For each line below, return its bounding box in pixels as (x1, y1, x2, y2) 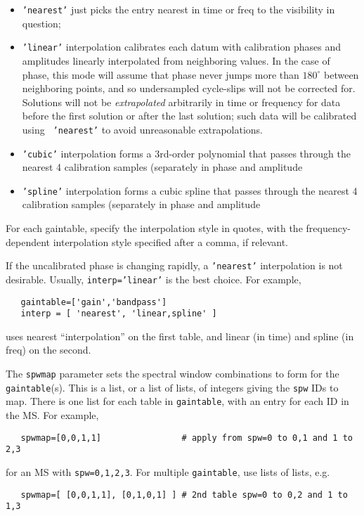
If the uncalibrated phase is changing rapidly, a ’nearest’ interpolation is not (6, 258, 343, 273)
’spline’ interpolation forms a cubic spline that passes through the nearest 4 (22, 183, 358, 198)
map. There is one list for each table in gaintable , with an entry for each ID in (6, 394, 349, 408)
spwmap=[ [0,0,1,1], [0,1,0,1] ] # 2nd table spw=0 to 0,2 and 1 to (20, 489, 348, 500)
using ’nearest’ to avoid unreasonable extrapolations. (22, 122, 264, 136)
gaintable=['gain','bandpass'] (20, 297, 167, 307)
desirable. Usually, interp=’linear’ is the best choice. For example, (6, 271, 301, 286)
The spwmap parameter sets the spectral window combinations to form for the (6, 366, 339, 381)
